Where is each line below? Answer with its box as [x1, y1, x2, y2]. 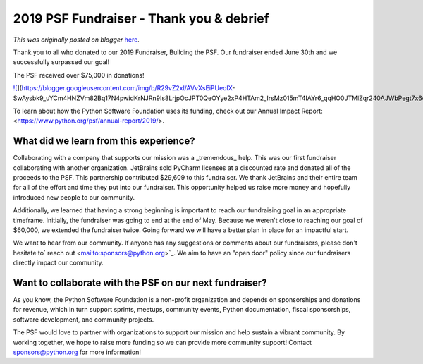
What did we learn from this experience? [13, 135, 195, 147]
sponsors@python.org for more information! [13, 348, 141, 356]
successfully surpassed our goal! [13, 58, 110, 66]
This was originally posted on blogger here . [13, 35, 140, 44]
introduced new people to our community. [13, 193, 135, 201]
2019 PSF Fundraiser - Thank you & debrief [13, 11, 269, 26]
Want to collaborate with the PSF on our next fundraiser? [13, 277, 267, 289]
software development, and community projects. [13, 315, 154, 324]
